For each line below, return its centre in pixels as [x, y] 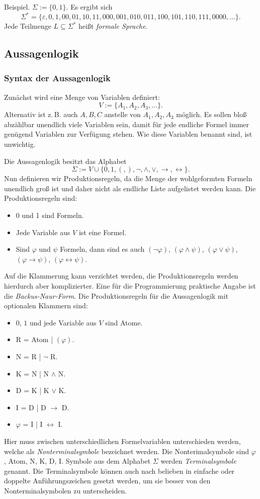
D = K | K [32, 390]
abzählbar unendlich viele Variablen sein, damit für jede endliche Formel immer [127, 124]
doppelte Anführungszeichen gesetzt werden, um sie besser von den [107, 481]
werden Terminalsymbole [198, 461]
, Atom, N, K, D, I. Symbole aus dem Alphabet [77, 461]
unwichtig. [20, 144]
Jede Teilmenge [28, 26]
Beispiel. [17, 7]
